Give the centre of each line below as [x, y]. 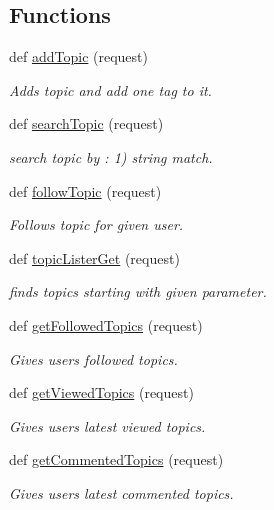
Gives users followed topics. [93, 358]
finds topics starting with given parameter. [138, 291]
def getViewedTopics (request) [101, 392]
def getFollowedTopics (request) [106, 324]
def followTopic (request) [85, 190]
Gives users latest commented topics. [121, 492]
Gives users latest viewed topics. [107, 425]
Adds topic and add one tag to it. [110, 89]
